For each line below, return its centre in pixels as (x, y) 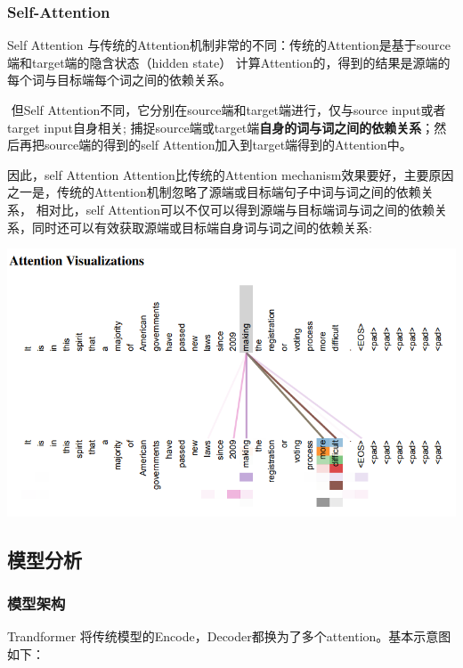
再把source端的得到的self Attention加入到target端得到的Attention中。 (215, 145)
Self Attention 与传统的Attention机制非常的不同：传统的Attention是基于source (229, 45)
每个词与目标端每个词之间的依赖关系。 (119, 80)
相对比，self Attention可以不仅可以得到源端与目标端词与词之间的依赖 (235, 209)
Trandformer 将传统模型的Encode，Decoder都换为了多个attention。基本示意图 (229, 636)
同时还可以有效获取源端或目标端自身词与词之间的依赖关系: (202, 227)
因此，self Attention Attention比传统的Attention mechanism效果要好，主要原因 (231, 174)
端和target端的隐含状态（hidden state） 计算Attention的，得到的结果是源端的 (229, 62)
